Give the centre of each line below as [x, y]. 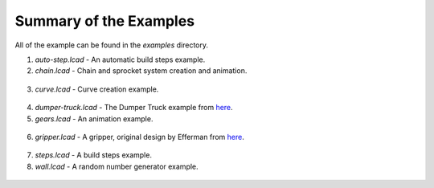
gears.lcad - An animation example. [94, 119]
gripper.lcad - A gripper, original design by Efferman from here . [139, 137]
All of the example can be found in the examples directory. [112, 45]
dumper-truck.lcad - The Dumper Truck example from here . [134, 108]
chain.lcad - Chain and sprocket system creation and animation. [141, 71]
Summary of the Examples [105, 21]
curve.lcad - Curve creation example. [97, 89]
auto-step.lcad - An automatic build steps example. [120, 59]
